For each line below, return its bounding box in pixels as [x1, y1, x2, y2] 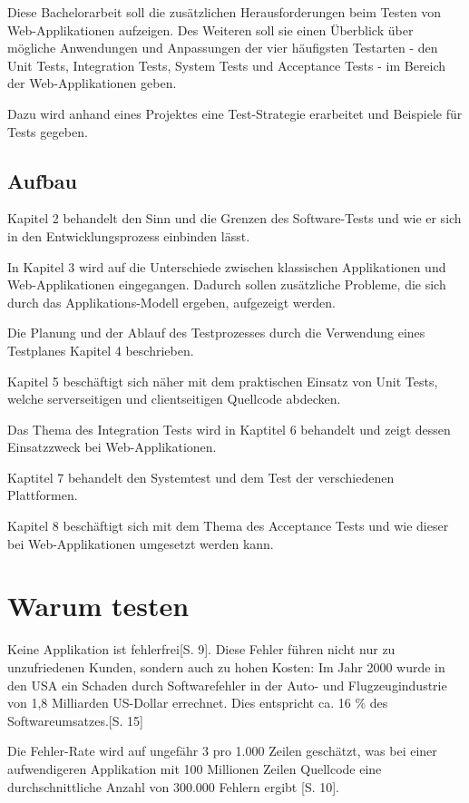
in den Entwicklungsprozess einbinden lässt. [7, 226, 250, 245]
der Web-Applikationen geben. [7, 73, 177, 93]
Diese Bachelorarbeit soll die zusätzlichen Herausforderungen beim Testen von [7, 3, 442, 21]
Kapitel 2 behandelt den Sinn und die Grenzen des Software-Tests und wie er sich [7, 209, 462, 228]
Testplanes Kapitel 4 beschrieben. [7, 340, 194, 359]
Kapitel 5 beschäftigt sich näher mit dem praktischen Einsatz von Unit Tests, [7, 371, 438, 390]
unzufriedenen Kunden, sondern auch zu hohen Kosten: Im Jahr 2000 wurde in [7, 657, 445, 676]
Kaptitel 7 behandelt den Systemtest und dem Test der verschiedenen [7, 467, 395, 486]
